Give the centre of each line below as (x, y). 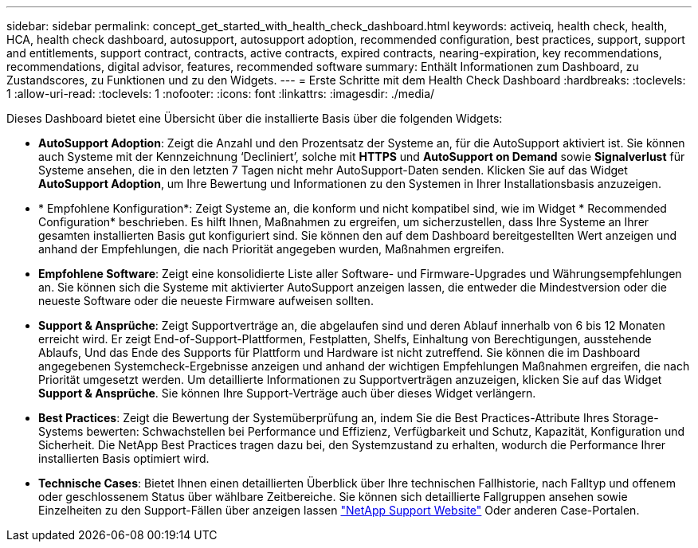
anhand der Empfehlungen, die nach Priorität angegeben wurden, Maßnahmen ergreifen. (271, 249)
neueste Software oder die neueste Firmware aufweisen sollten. (206, 301)
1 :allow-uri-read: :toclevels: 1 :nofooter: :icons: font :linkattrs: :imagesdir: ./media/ (221, 94)
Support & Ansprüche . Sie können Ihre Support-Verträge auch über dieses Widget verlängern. (287, 393)
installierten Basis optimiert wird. (124, 458)
